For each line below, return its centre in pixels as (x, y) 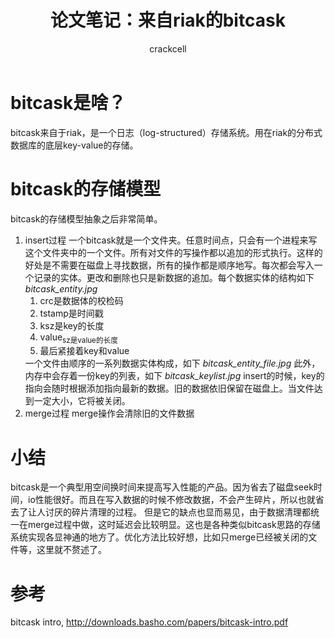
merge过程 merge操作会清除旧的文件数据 (109, 413)
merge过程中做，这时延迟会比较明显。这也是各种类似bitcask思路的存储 (174, 525)
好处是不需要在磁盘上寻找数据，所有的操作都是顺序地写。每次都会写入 (169, 265)
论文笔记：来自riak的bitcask (168, 20)
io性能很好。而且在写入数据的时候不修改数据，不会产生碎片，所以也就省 (176, 500)
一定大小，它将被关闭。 (82, 401)
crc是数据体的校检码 (81, 300)
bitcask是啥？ (68, 102)
